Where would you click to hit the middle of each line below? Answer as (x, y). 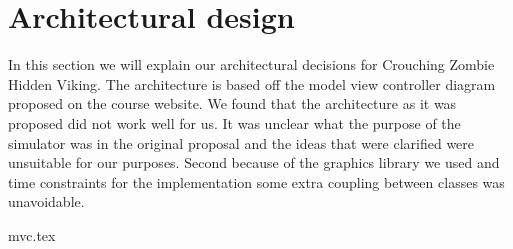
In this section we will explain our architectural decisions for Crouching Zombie (251, 64)
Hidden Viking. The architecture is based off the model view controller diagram (252, 83)
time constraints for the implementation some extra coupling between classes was (256, 181)
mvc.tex (32, 234)
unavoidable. (46, 201)
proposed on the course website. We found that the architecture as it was (232, 103)
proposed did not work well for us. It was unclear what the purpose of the (234, 122)
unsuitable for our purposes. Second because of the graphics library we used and (254, 162)
